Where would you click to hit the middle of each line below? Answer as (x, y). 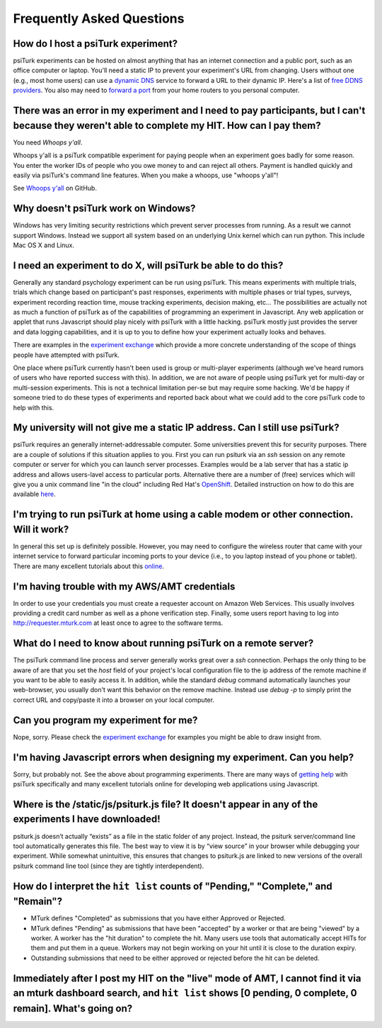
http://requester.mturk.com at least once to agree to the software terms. (118, 623)
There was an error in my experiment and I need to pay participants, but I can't (189, 111)
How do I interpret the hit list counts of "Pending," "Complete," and (173, 886)
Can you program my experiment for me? (105, 720)
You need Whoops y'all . (48, 142)
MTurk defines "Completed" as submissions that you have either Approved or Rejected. (158, 918)
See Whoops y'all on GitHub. (55, 188)
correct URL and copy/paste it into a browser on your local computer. (114, 700)
